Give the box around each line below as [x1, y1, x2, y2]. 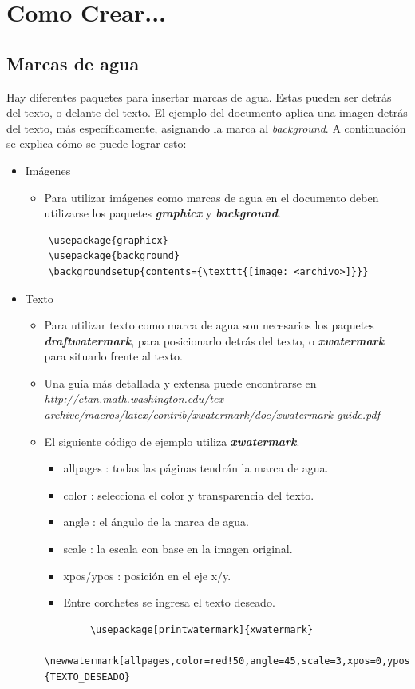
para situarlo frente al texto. [44, 348, 183, 364]
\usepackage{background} [48, 250, 180, 262]
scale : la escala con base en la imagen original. [63, 540, 293, 557]
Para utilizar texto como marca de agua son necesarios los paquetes [44, 317, 374, 333]
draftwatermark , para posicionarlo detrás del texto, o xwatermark [44, 332, 385, 348]
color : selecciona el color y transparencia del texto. [63, 486, 314, 503]
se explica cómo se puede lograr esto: [6, 135, 187, 152]
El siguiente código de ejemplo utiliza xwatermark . [44, 432, 300, 449]
